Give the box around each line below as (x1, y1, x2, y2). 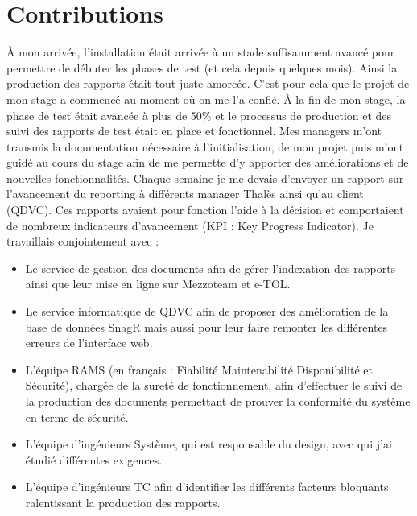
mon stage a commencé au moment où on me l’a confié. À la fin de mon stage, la (6, 90, 406, 107)
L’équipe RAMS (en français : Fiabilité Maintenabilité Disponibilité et (25, 361, 373, 378)
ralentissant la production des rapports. (25, 493, 221, 510)
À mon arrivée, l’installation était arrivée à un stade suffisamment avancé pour (6, 43, 395, 60)
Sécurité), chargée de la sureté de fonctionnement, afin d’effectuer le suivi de (25, 377, 403, 394)
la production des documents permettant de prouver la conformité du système (25, 393, 411, 409)
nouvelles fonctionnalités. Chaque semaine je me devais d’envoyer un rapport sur (6, 169, 404, 186)
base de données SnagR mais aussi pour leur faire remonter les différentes (25, 318, 388, 335)
